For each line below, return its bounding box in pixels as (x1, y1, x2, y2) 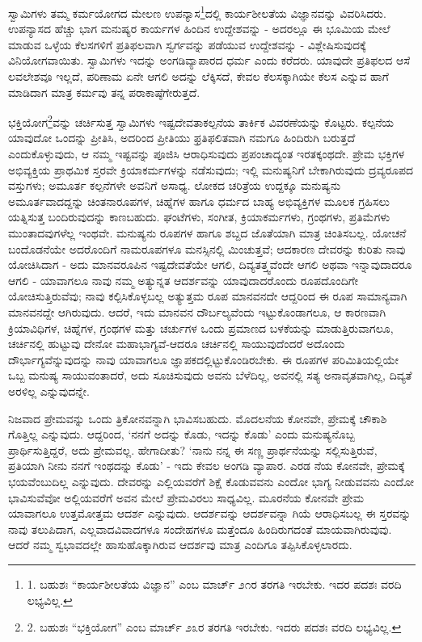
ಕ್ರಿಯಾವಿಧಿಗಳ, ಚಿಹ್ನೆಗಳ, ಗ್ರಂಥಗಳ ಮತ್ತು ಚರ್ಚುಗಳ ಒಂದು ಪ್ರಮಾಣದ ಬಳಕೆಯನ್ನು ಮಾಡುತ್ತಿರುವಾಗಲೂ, (8, 319, 394, 336)
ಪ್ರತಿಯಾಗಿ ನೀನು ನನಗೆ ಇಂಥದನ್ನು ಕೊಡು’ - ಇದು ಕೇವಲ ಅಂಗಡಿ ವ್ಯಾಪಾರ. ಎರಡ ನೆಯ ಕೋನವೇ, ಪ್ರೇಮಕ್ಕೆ (8, 457, 405, 474)
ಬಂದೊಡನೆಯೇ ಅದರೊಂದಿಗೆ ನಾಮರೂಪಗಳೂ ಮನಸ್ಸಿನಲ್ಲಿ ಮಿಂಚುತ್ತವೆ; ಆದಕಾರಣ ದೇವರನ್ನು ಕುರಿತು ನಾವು (8, 240, 406, 257)
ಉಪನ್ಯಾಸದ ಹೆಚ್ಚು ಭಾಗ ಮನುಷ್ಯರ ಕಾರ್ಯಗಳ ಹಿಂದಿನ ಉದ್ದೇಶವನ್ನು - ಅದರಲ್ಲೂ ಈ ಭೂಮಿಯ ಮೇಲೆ (8, 20, 390, 37)
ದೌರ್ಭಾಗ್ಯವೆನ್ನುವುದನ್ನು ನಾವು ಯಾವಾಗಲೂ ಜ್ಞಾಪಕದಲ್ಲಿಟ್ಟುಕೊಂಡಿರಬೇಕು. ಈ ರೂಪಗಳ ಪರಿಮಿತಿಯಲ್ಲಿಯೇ (8, 350, 399, 367)
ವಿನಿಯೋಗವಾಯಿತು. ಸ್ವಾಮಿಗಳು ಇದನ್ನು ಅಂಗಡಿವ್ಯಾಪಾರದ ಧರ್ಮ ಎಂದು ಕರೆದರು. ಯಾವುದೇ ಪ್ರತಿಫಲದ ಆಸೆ (8, 52, 411, 69)
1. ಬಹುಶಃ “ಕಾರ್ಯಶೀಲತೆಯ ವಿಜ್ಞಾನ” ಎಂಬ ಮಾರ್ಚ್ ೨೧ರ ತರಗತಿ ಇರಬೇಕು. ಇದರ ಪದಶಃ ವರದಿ (27, 575, 402, 592)
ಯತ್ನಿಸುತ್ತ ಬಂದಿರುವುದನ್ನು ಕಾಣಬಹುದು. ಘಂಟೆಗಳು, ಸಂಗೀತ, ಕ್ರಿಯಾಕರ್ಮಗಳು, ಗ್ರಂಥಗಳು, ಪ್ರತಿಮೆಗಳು (8, 208, 390, 225)
